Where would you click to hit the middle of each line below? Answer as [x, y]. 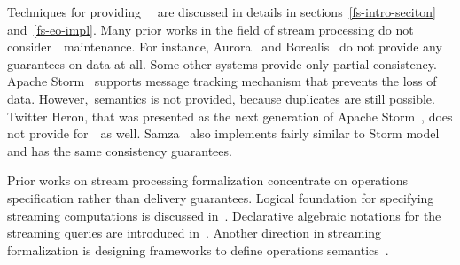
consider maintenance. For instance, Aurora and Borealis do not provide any [225, 47]
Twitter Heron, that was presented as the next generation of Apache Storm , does [230, 116]
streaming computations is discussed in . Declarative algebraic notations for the [224, 215]
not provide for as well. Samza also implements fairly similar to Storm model [223, 133]
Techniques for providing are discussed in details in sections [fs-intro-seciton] [222, 12]
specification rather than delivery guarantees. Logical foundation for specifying [221, 197]
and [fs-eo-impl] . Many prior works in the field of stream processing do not [211, 29]
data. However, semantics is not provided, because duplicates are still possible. [221, 98]
